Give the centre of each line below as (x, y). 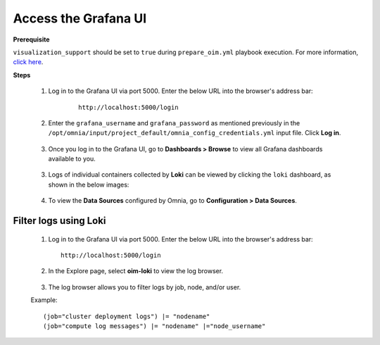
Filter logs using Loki (59, 221)
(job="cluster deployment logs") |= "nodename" (127, 316)
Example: (44, 300)
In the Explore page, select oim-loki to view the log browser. (136, 271)
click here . (28, 62)
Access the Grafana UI (80, 18)
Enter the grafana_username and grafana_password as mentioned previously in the (174, 123)
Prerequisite (31, 39)
